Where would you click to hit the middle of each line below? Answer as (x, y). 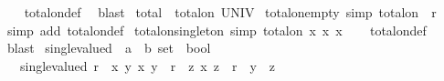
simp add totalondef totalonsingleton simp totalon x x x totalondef (217, 30)
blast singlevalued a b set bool (109, 48)
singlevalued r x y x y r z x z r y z (148, 65)
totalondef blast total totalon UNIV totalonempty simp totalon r (230, 12)
